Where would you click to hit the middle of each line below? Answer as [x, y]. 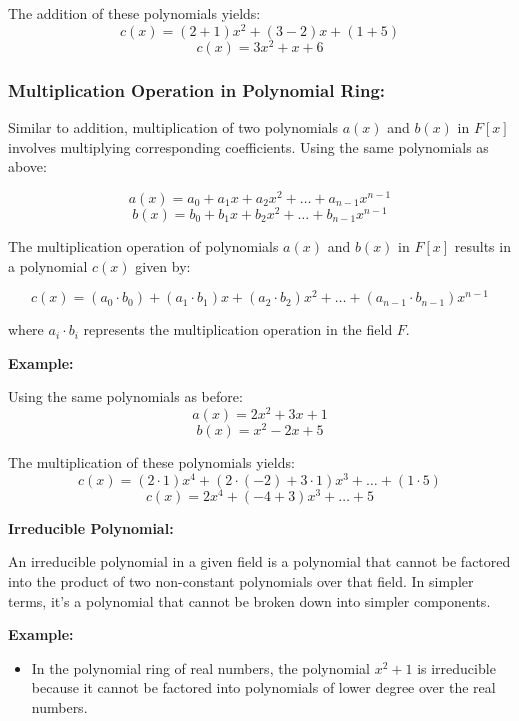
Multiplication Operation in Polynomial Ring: [197, 89]
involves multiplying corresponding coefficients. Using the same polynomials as [248, 146]
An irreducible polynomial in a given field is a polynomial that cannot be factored [259, 561]
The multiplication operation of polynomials [143, 245]
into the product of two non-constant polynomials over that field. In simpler [241, 581]
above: [27, 166]
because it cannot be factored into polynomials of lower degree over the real [263, 687]
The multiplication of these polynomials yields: [151, 462]
